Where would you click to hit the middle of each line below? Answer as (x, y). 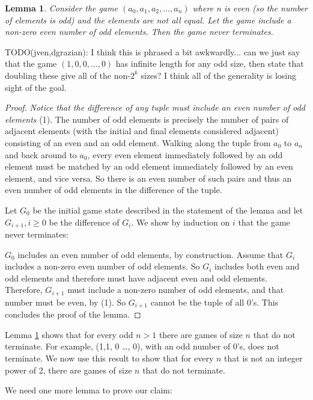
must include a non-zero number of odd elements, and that (176, 290)
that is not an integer (263, 358)
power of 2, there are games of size (68, 370)
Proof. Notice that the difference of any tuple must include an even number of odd (155, 107)
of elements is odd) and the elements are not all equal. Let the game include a (148, 20)
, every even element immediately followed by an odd (185, 154)
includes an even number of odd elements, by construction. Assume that (150, 254)
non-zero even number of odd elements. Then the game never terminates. (139, 32)
